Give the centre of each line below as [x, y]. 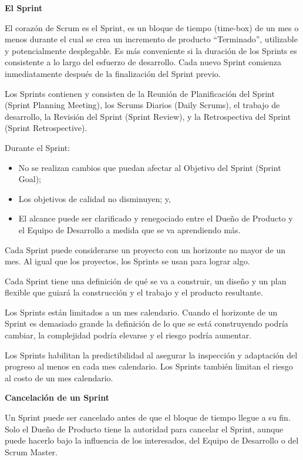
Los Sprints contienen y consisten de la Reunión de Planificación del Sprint [140, 93]
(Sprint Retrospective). [46, 128]
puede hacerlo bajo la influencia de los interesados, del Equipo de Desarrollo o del [152, 440]
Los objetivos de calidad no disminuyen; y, [95, 198]
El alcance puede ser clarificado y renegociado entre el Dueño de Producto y [156, 218]
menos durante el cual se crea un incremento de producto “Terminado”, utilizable [151, 39]
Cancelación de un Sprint [57, 397]
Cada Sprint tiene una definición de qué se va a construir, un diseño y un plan [146, 281]
